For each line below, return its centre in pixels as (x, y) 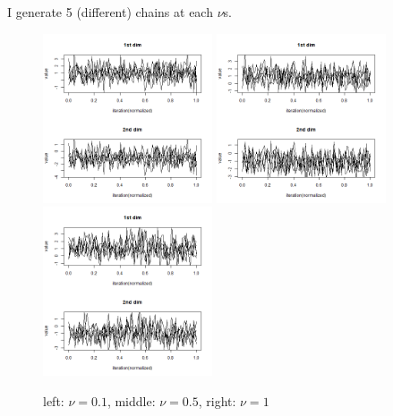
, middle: (131, 400)
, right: (217, 400)
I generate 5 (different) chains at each (110, 12)
